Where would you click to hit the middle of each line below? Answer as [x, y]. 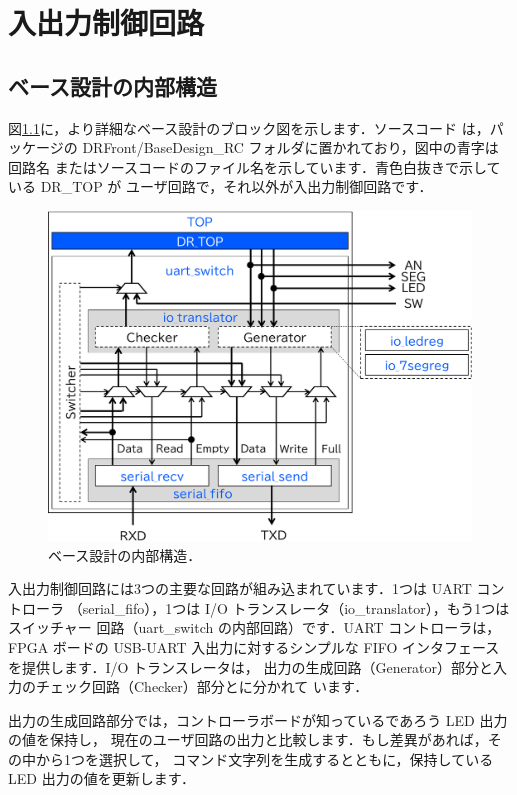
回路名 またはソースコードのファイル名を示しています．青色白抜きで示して [254, 166]
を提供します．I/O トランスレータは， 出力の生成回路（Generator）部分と [251, 666]
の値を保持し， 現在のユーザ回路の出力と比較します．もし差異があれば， [248, 739]
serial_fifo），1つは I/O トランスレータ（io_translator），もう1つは [296, 607]
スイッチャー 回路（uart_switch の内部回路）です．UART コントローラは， [254, 627]
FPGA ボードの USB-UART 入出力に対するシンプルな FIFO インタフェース [254, 646]
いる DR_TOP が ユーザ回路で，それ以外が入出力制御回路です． [220, 186]
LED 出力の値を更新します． [102, 778]
